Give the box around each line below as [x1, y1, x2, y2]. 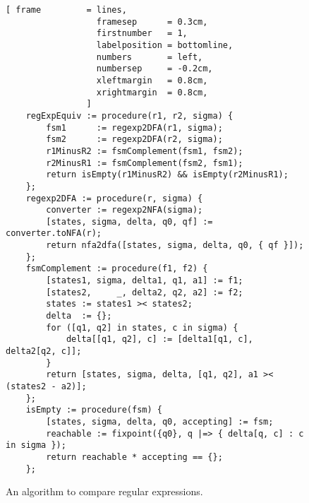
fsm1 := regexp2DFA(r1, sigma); [46, 122, 223, 133]
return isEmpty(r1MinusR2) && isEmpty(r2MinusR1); [46, 170, 289, 180]
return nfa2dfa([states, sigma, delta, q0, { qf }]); [46, 240, 304, 251]
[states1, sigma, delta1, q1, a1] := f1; [46, 276, 243, 286]
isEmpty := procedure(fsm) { [25, 405, 162, 415]
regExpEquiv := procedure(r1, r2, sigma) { [25, 110, 234, 121]
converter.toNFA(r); [6, 228, 102, 239]
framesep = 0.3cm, [96, 16, 208, 27]
